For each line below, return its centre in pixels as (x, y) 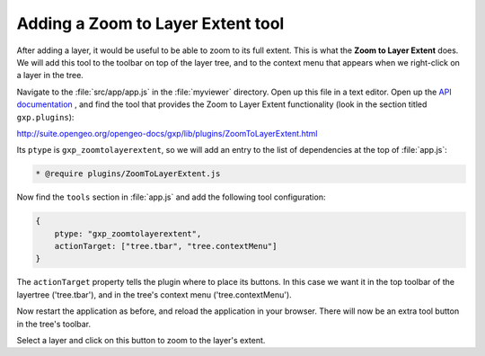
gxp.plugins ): (45, 117)
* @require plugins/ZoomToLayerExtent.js (128, 174)
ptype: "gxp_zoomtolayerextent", (128, 233)
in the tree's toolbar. (54, 324)
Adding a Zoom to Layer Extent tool (150, 23)
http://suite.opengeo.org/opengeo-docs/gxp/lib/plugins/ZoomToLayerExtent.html (167, 133)
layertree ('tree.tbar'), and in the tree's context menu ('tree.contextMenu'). (154, 294)
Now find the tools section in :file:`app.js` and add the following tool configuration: (171, 197)
